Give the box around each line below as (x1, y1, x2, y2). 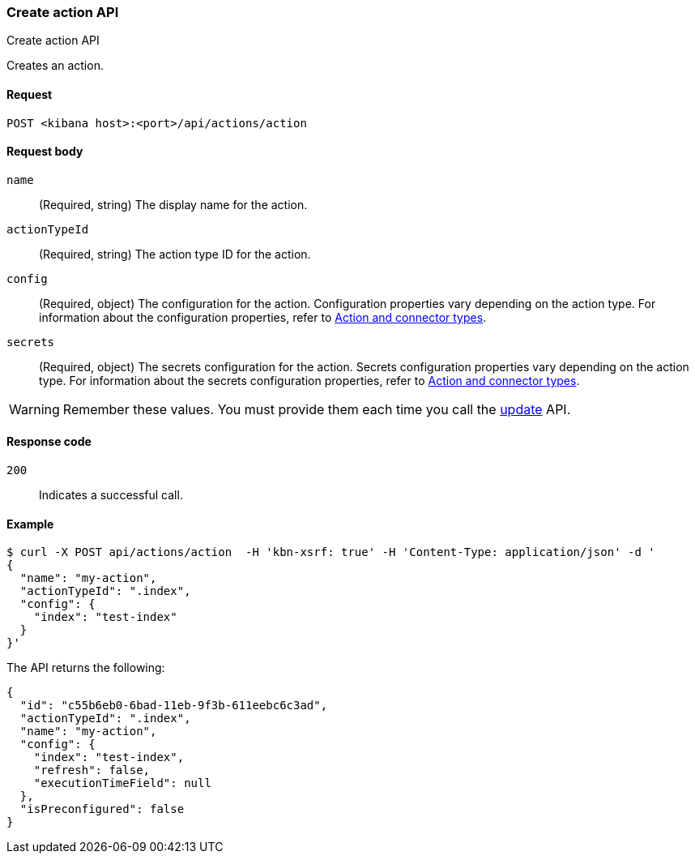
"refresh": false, (33, 764, 151, 777)
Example (6, 516, 54, 531)
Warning (9, 400, 60, 417)
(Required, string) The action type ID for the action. (39, 246, 311, 261)
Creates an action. (6, 58, 104, 73)
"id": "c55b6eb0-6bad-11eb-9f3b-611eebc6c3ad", (19, 699, 328, 712)
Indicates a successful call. (39, 488, 183, 503)
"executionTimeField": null (33, 777, 211, 790)
